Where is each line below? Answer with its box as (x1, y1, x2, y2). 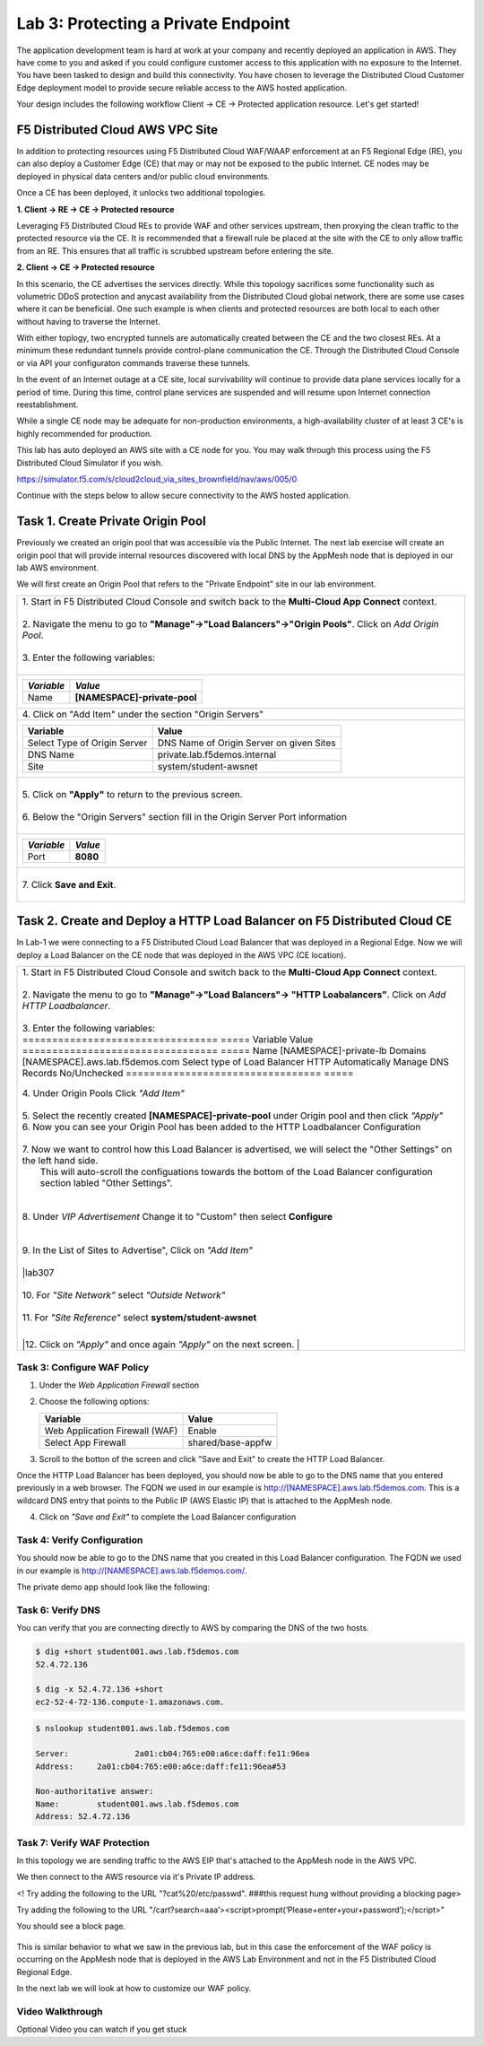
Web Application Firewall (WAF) (44, 1424, 178, 1437)
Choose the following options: (39, 1396, 150, 1407)
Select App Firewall (44, 1436, 126, 1449)
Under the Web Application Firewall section (39, 1380, 200, 1390)
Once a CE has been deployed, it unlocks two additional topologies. (16, 187, 266, 198)
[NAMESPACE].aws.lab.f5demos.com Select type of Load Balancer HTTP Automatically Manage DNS (22, 1056, 450, 1068)
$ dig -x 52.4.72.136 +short (35, 1685, 164, 1694)
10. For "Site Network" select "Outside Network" (22, 1289, 226, 1302)
